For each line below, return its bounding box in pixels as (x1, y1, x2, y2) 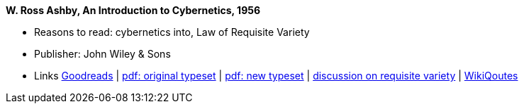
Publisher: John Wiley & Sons (34, 48, 171, 60)
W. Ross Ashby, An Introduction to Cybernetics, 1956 (6, 4, 261, 16)
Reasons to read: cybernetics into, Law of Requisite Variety (34, 26, 310, 38)
